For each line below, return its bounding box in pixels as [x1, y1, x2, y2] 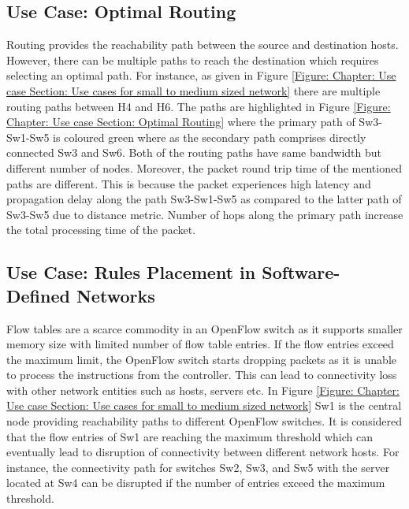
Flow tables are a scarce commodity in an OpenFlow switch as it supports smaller [6, 320, 403, 336]
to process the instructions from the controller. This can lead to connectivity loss [6, 366, 397, 383]
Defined [6, 283, 70, 307]
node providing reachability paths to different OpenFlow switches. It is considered [6, 413, 403, 429]
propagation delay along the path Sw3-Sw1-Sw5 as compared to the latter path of [6, 191, 402, 207]
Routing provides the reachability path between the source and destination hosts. [6, 36, 399, 53]
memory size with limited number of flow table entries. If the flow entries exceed [6, 336, 394, 352]
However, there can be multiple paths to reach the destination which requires [6, 51, 379, 68]
